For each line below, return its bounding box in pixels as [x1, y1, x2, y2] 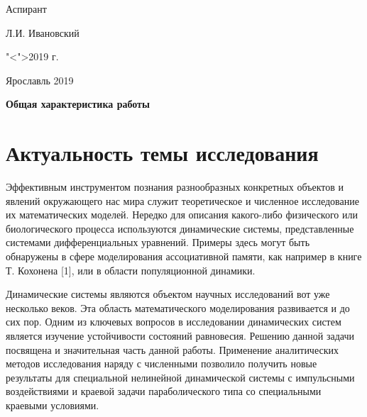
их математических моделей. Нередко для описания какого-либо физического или [6, 207, 358, 222]
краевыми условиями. [6, 398, 99, 412]
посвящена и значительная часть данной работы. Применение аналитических [6, 342, 339, 357]
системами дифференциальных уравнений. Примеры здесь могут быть [6, 235, 310, 250]
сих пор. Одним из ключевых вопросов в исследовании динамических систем [6, 314, 341, 329]
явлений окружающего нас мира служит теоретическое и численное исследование [6, 193, 359, 208]
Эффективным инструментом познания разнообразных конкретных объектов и [6, 179, 344, 194]
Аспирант [6, 1, 47, 16]
